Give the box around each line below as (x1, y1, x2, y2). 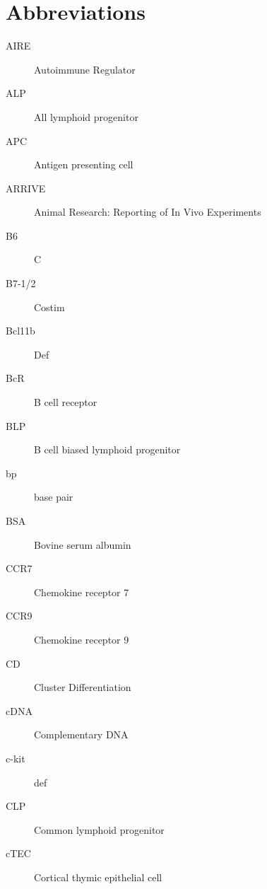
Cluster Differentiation (34, 680, 131, 695)
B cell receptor (34, 395, 97, 409)
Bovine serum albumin (34, 537, 131, 552)
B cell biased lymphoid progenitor (34, 442, 181, 457)
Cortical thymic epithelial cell (34, 869, 162, 884)
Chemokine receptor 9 (34, 632, 129, 646)
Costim (34, 299, 65, 314)
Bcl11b (6, 323, 35, 338)
